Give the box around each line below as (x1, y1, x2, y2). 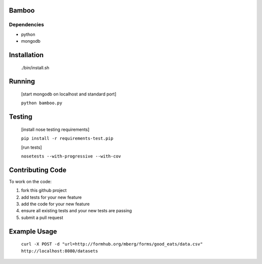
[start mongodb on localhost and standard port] (21, 91, 116, 97)
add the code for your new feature (21, 201, 90, 207)
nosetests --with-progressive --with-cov (21, 153, 121, 159)
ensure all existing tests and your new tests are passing (21, 208, 132, 214)
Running (9, 78, 35, 86)
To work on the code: (9, 178, 52, 184)
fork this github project (21, 187, 67, 193)
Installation (9, 51, 44, 59)
